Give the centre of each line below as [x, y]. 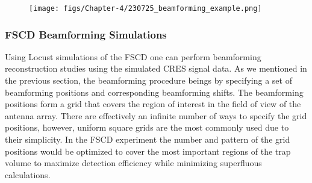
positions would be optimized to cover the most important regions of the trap [148, 151]
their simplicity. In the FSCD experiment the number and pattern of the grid [148, 139]
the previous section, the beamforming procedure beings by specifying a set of [148, 80]
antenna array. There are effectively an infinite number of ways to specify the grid [156, 115]
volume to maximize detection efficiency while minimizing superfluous [133, 163]
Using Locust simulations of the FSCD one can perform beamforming [133, 56]
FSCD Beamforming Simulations [86, 34]
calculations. [28, 174]
